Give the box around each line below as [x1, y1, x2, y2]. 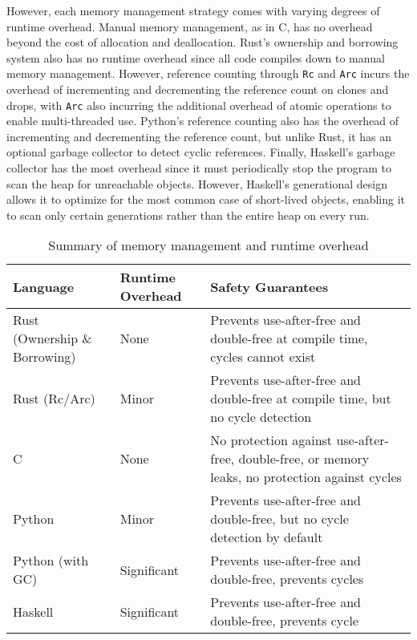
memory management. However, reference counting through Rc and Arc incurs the [6, 65, 410, 82]
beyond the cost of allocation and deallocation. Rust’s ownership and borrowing [6, 34, 399, 51]
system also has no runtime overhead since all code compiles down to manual [6, 49, 385, 66]
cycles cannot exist [210, 347, 316, 367]
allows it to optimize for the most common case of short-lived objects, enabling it [6, 191, 406, 208]
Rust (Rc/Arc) [13, 389, 95, 408]
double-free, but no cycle [210, 509, 349, 529]
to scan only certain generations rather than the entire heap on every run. [6, 206, 370, 223]
